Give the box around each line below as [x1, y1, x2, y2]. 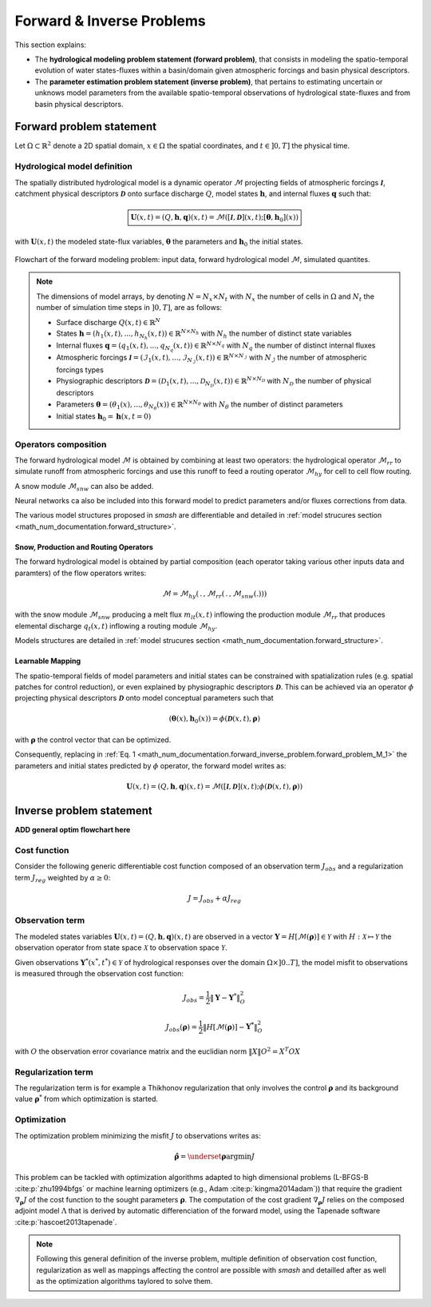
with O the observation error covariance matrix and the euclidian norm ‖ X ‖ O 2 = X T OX [14, 1046, 301, 1056]
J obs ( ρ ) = [165, 1023, 198, 1034]
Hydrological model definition [14, 161, 133, 172]
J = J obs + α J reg [188, 893, 242, 904]
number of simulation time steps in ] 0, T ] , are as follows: [36, 303, 223, 312]
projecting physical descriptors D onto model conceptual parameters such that [14, 693, 275, 703]
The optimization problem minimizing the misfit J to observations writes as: [14, 1130, 261, 1140]
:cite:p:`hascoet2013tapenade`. [14, 1217, 117, 1226]
